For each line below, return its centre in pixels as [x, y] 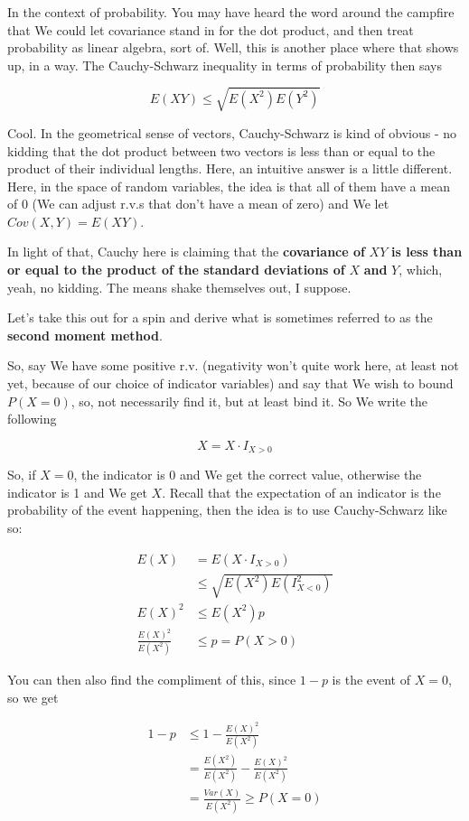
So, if [22, 475]
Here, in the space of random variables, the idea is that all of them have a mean [229, 186]
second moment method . [85, 335]
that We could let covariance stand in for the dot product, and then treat [211, 29]
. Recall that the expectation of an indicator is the [301, 492]
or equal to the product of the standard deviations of [176, 270]
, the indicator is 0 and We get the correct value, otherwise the [248, 475]
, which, [421, 270]
